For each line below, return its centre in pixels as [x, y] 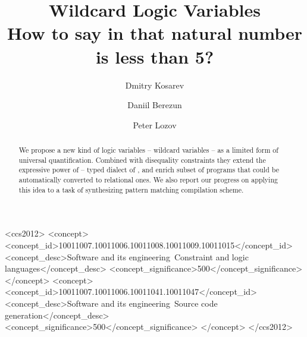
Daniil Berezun [155, 105]
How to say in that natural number [155, 33]
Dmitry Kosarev [155, 85]
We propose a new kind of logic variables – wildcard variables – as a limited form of [148, 150]
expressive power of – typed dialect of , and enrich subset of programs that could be [149, 170]
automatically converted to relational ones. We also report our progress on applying [148, 180]
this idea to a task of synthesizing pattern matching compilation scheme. [131, 189]
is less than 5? [155, 56]
